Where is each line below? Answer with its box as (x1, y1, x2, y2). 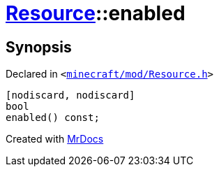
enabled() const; (6, 112, 100, 124)
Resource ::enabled (6, 1, 186, 25)
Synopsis (6, 38, 72, 56)
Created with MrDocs (6, 133, 104, 145)
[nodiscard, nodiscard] (6, 89, 135, 101)
